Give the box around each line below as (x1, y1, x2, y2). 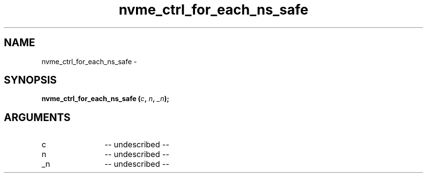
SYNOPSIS (4, 74, 57, 87)
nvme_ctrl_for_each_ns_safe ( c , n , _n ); (41, 94, 170, 103)
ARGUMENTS (4, 111, 71, 124)
